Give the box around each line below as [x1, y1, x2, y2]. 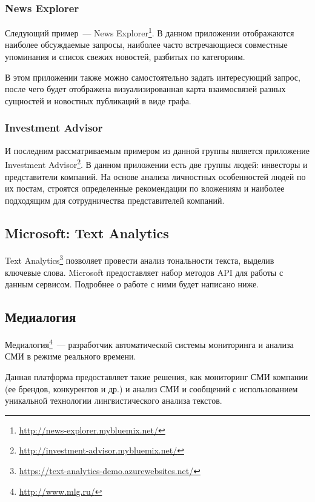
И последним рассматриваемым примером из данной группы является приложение [5, 144, 310, 156]
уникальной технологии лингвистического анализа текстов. [5, 394, 222, 407]
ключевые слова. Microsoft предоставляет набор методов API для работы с [5, 266, 283, 278]
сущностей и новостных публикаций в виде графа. [5, 94, 191, 107]
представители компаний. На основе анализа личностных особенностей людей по [5, 170, 306, 182]
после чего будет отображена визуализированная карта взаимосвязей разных [5, 82, 286, 95]
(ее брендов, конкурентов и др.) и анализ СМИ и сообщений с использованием [5, 382, 298, 395]
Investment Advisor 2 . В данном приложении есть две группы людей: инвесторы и [5, 156, 308, 170]
